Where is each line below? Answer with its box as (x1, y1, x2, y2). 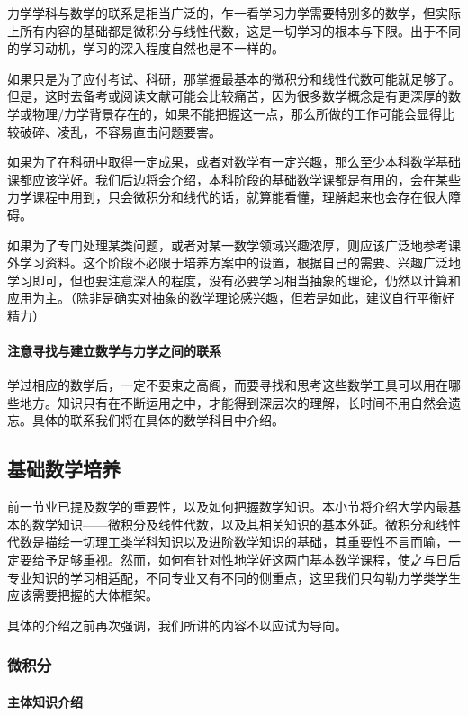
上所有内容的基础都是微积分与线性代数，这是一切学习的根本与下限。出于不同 (7, 21, 461, 40)
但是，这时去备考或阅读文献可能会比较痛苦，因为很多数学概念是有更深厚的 (7, 86, 448, 105)
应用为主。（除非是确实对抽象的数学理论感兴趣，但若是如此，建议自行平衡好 (7, 288, 454, 307)
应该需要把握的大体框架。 (7, 585, 158, 604)
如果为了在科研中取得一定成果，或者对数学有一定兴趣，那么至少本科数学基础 (7, 152, 461, 171)
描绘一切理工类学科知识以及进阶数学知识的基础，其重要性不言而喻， (44, 532, 448, 551)
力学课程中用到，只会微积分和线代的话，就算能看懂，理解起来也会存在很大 (7, 187, 448, 206)
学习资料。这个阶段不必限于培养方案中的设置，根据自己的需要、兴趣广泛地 (19, 253, 461, 272)
